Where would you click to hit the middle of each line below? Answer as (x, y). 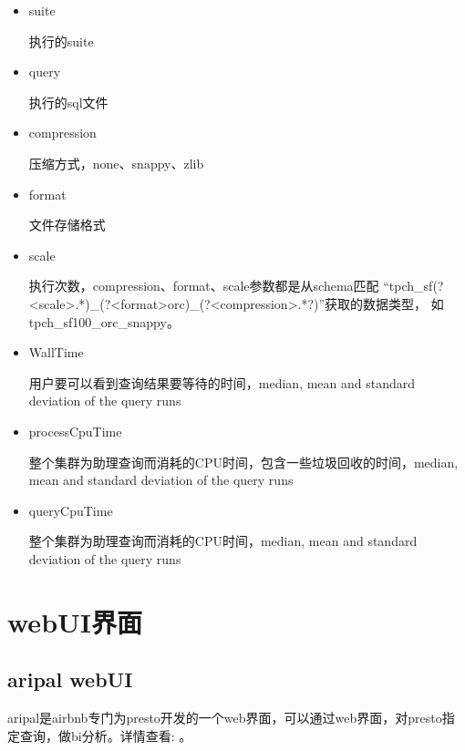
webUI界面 (75, 621)
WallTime (56, 352)
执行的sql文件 (68, 102)
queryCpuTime (71, 510)
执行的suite (61, 41)
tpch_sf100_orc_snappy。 (104, 321)
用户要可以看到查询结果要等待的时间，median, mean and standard (222, 382)
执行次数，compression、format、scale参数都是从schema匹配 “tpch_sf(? (236, 286)
